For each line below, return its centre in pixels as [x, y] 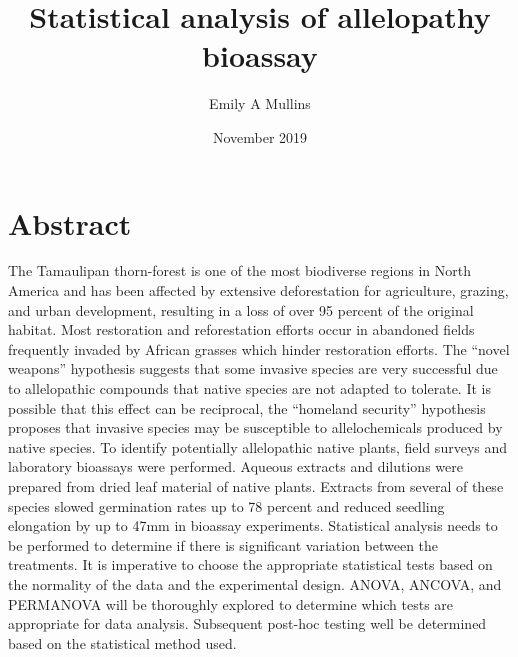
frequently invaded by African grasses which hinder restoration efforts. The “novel [259, 348]
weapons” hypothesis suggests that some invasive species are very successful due [253, 368]
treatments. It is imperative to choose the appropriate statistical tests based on [250, 564]
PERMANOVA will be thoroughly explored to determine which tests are [231, 603]
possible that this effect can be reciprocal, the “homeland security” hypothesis [247, 407]
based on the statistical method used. [122, 642]
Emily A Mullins [260, 103]
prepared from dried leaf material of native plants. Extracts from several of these [256, 485]
